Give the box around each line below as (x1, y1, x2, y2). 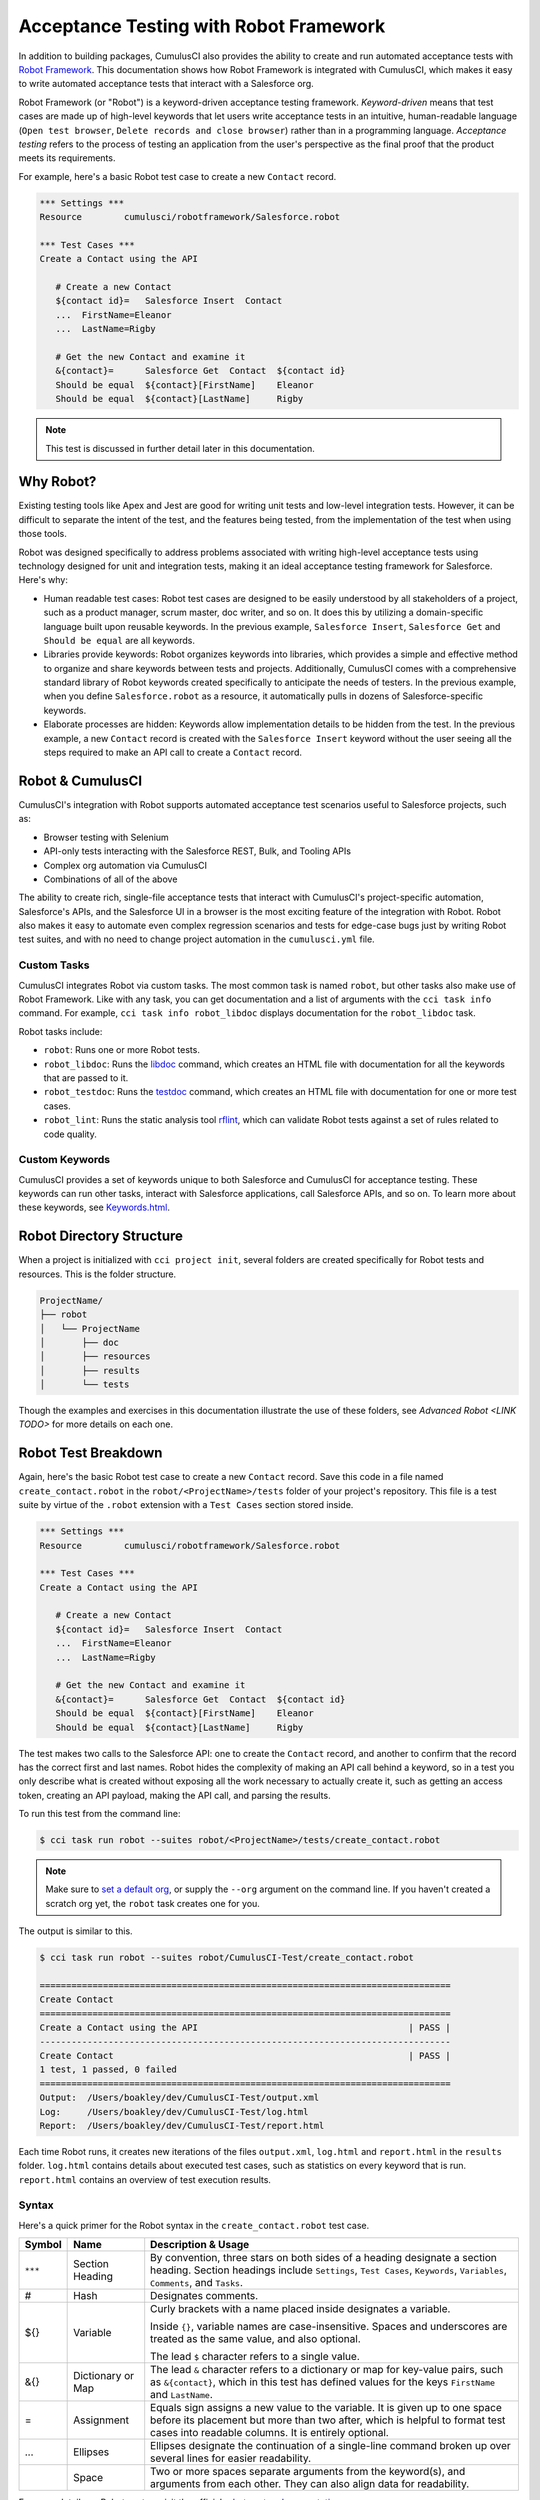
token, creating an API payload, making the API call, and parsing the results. (18, 1789, 331, 1801)
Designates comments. (150, 2289, 259, 2303)
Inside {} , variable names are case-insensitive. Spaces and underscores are (150, 2320, 508, 2334)
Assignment (73, 2413, 130, 2427)
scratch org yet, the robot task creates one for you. (45, 1897, 260, 1909)
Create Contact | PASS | (39, 2050, 452, 2061)
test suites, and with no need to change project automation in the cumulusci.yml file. (18, 933, 375, 945)
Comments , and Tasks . (150, 2276, 244, 2290)
